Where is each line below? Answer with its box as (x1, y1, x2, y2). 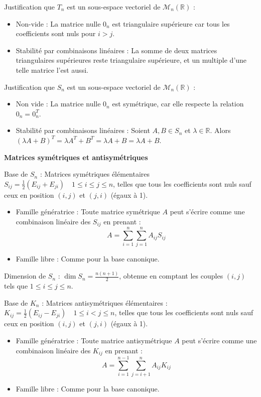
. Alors (210, 125, 231, 136)
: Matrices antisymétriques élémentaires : (42, 297, 168, 308)
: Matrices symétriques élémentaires (40, 169, 150, 179)
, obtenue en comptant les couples (119, 271, 223, 281)
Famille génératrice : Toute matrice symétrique (16, 206, 160, 217)
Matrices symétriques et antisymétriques (4, 152, 148, 162)
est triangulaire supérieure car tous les (112, 18, 230, 29)
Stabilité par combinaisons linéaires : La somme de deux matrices (16, 45, 217, 55)
